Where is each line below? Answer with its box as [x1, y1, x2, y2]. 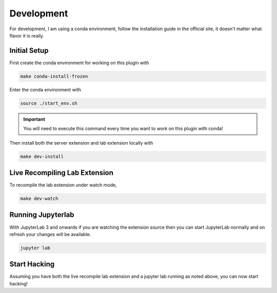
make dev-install [20, 153, 64, 159]
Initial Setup [9, 46, 49, 55]
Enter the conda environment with [9, 86, 82, 92]
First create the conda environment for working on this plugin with [9, 60, 149, 66]
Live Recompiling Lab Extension [9, 168, 114, 177]
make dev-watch [20, 196, 58, 202]
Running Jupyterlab [9, 210, 74, 219]
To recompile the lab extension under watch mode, [9, 182, 117, 188]
